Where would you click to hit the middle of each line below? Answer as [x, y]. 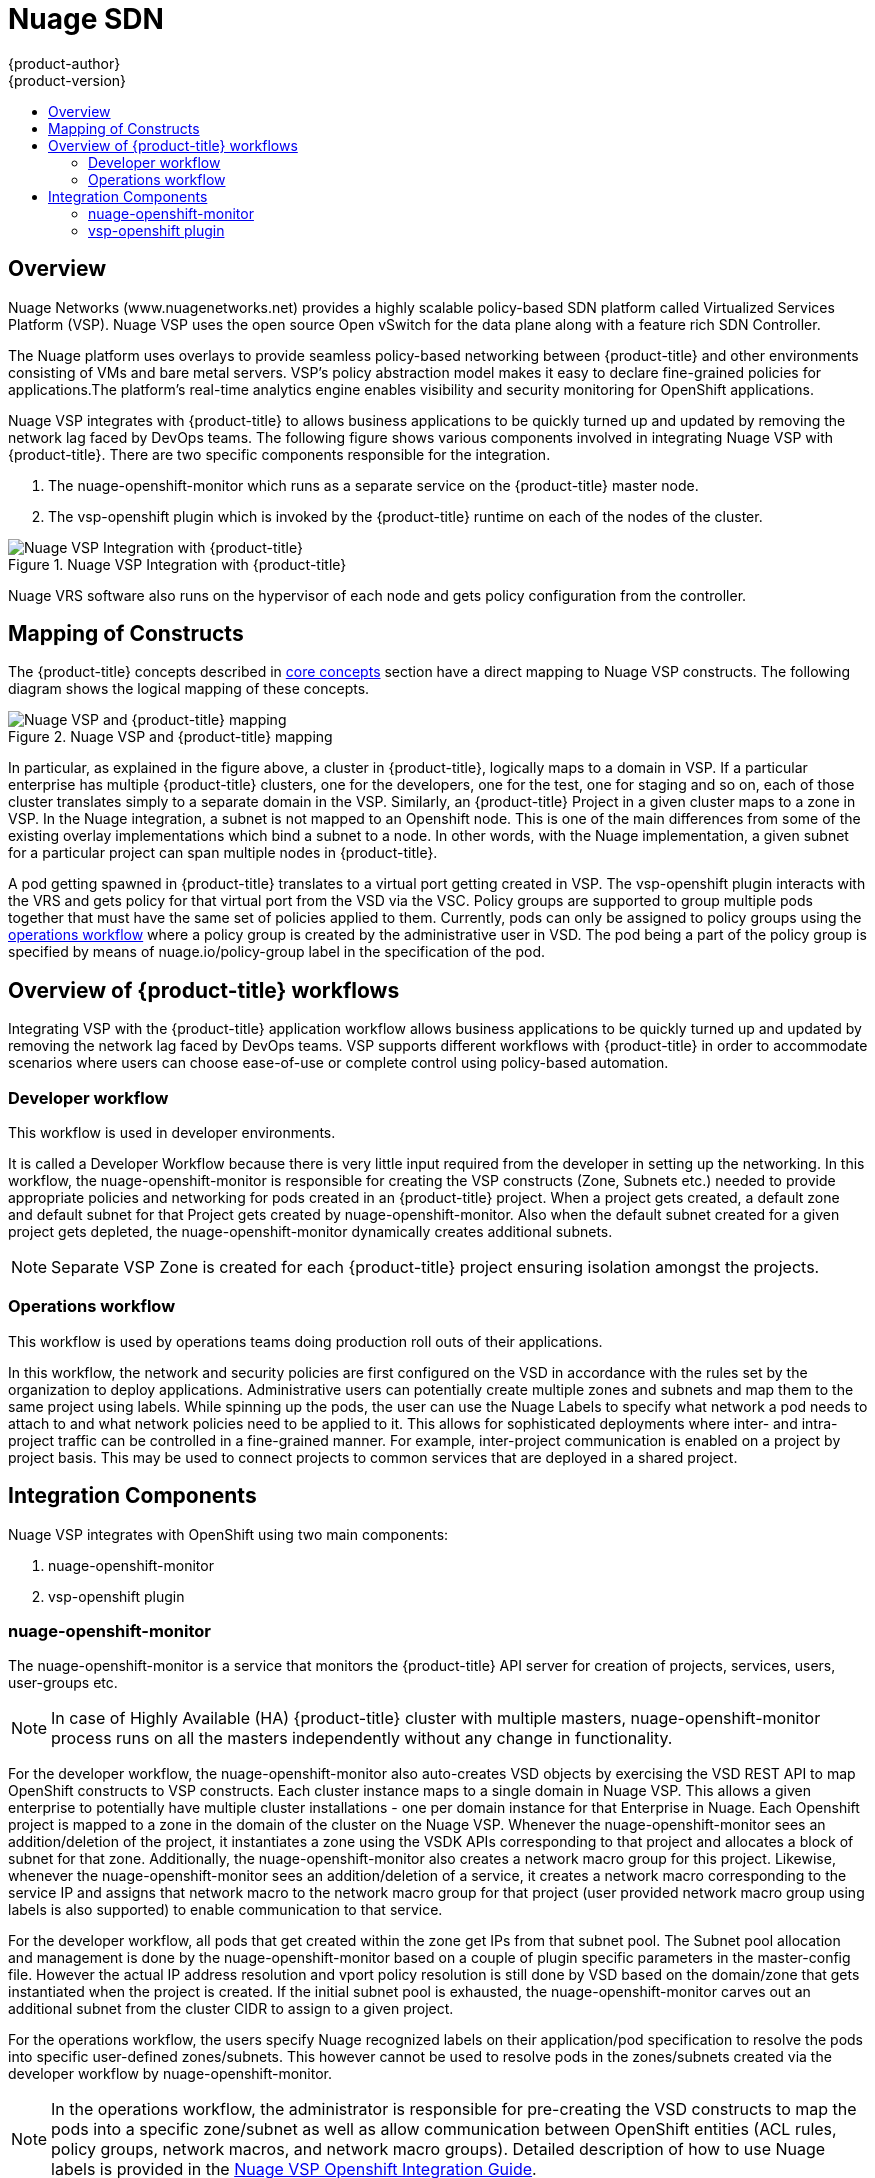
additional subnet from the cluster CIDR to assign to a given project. [231, 2009]
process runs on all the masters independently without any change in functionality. [362, 1738]
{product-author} [64, 63]
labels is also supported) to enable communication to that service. [225, 1910]
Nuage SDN [86, 19]
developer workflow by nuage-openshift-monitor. [170, 2074]
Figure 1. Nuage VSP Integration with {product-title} [177, 564]
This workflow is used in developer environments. [172, 1133]
